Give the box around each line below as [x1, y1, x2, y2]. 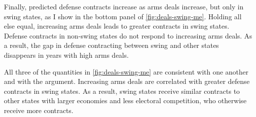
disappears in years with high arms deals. [4, 49, 129, 60]
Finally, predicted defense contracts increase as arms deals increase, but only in [4, 1, 244, 11]
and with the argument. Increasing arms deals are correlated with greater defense [4, 76, 250, 86]
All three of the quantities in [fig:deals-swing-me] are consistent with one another [4, 66, 249, 77]
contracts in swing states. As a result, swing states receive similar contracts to [4, 85, 240, 96]
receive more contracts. [4, 105, 73, 115]
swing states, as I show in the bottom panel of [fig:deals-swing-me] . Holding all [4, 11, 242, 21]
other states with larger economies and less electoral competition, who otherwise [4, 95, 247, 106]
